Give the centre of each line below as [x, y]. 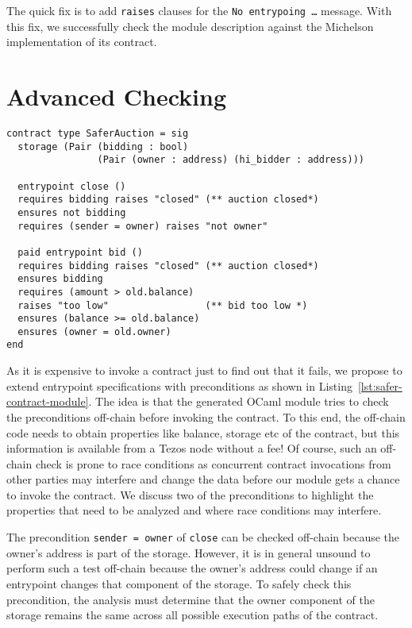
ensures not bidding [72, 212]
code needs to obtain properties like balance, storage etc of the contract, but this [203, 432]
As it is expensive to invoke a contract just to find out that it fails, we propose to [204, 370]
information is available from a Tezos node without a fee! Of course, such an [192, 448]
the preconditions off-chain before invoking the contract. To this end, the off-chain [206, 416]
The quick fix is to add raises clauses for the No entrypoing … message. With [199, 10]
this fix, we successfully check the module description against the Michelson [190, 26]
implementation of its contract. [82, 42]
